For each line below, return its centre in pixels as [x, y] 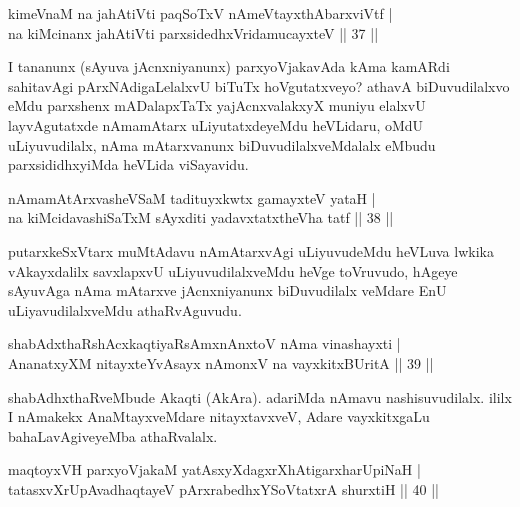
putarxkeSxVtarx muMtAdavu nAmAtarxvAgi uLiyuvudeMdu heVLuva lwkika [251, 250]
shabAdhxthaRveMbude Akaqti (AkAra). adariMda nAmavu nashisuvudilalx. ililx [260, 396]
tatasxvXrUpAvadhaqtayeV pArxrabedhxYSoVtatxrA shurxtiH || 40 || [223, 488]
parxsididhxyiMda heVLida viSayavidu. [128, 164]
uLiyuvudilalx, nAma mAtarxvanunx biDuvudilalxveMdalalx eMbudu [222, 144]
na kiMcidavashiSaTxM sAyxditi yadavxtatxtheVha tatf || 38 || [201, 217]
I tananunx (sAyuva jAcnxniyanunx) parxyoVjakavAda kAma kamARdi [229, 66]
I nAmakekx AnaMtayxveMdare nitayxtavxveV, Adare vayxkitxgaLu [219, 416]
